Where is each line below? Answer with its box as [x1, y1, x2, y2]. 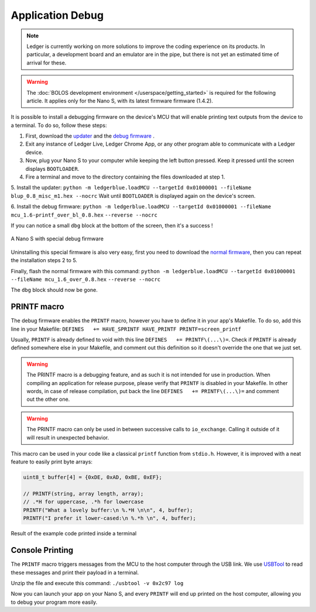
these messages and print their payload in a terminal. [11, 569, 139, 576]
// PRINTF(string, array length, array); [23, 490, 144, 497]
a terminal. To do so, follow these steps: [11, 122, 107, 129]
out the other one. [26, 396, 70, 403]
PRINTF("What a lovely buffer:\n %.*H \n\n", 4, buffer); [23, 507, 193, 513]
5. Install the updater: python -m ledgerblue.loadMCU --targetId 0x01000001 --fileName [11, 184, 252, 191]
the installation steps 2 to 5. [11, 257, 77, 264]
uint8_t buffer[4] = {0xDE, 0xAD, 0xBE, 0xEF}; [23, 474, 162, 481]
